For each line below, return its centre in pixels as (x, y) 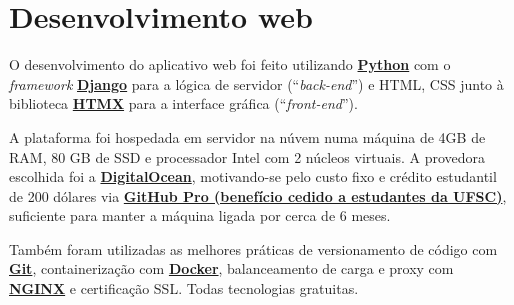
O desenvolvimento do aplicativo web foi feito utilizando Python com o (230, 64)
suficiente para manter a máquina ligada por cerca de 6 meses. (200, 215)
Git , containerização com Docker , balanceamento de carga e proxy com (231, 268)
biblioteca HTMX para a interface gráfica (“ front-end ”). (183, 103)
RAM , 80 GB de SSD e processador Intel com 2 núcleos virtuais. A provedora (247, 156)
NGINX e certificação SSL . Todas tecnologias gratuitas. (184, 288)
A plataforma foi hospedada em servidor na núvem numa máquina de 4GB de (247, 136)
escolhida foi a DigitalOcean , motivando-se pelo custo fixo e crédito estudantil (253, 176)
